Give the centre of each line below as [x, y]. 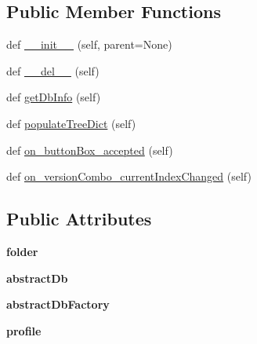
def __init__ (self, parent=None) [89, 44]
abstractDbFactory [58, 304]
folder [22, 251]
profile [24, 330]
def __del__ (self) [53, 70]
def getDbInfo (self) [54, 97]
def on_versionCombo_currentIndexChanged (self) [129, 176]
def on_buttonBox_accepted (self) [90, 150]
